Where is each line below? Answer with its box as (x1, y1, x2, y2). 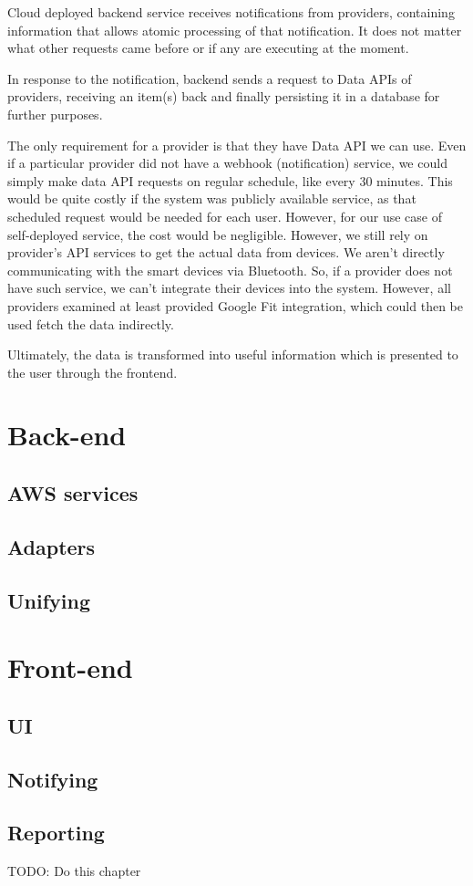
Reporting (7, 818, 105, 847)
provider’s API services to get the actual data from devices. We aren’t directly (7, 243, 445, 262)
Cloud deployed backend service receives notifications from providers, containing (7, 3, 455, 21)
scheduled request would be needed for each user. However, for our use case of (7, 206, 442, 225)
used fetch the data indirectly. (7, 314, 174, 333)
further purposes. (7, 104, 103, 123)
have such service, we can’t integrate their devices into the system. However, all (7, 278, 451, 297)
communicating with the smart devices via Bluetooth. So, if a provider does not (7, 260, 453, 279)
